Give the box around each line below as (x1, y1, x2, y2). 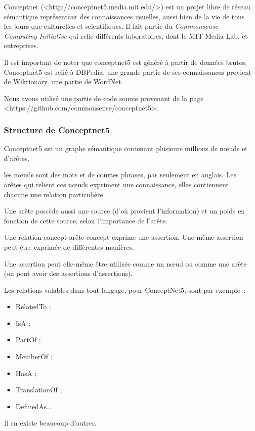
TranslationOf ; (15, 384, 62, 395)
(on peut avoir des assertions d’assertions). (4, 268, 133, 278)
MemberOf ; (15, 351, 52, 362)
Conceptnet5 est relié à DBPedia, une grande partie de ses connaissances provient (4, 66, 252, 77)
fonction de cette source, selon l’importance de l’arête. (4, 215, 168, 225)
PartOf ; (15, 334, 41, 345)
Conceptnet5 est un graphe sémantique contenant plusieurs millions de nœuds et (4, 143, 248, 154)
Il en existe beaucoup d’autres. (4, 418, 97, 428)
